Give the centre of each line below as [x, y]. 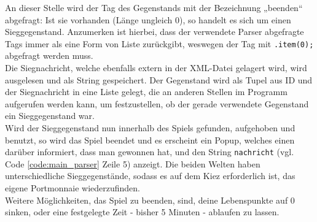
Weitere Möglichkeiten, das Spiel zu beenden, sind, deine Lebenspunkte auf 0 [150, 200]
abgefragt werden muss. [49, 55]
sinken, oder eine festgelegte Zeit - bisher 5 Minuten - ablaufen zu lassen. [142, 212]
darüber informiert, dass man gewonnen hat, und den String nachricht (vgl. [150, 152]
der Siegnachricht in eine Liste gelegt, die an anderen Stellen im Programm [146, 92]
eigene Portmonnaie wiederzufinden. [73, 188]
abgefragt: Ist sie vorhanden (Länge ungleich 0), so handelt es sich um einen [148, 19]
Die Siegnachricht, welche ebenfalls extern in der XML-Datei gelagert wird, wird [156, 68]
